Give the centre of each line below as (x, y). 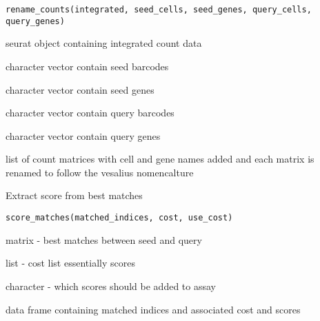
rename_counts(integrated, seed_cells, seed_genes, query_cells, (159, 10)
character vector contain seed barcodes (87, 66)
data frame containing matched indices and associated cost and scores (153, 309)
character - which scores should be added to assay (111, 286)
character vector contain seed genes (80, 89)
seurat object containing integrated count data (104, 43)
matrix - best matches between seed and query (104, 239)
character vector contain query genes (83, 135)
